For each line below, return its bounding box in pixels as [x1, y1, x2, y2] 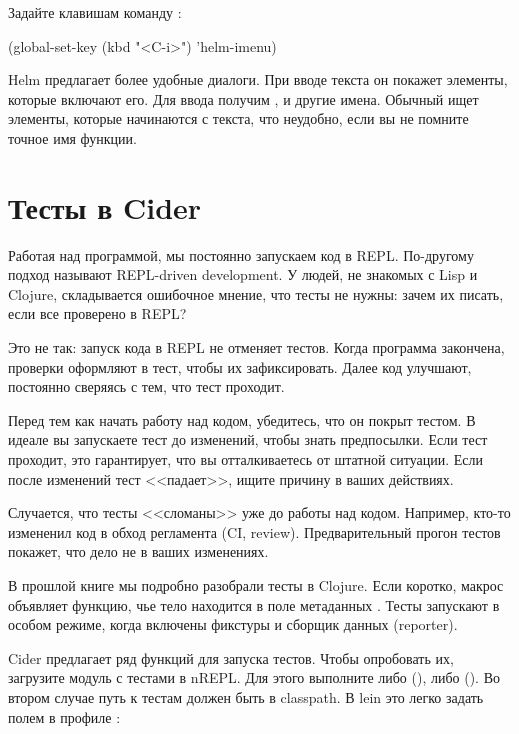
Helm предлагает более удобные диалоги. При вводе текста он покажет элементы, [8, 69, 508, 90]
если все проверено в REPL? [8, 303, 187, 324]
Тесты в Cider [8, 186, 202, 227]
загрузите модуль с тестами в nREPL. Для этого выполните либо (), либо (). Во [8, 667, 501, 688]
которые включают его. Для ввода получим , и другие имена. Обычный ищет [8, 88, 479, 109]
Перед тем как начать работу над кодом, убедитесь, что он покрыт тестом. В [8, 409, 476, 430]
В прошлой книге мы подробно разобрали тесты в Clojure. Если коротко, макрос [8, 575, 504, 595]
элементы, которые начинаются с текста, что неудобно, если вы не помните [8, 108, 469, 129]
